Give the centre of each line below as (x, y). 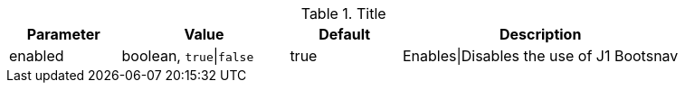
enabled (37, 56)
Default (345, 34)
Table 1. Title (343, 13)
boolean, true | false (188, 56)
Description (540, 34)
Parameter (63, 34)
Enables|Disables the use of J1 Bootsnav (540, 56)
